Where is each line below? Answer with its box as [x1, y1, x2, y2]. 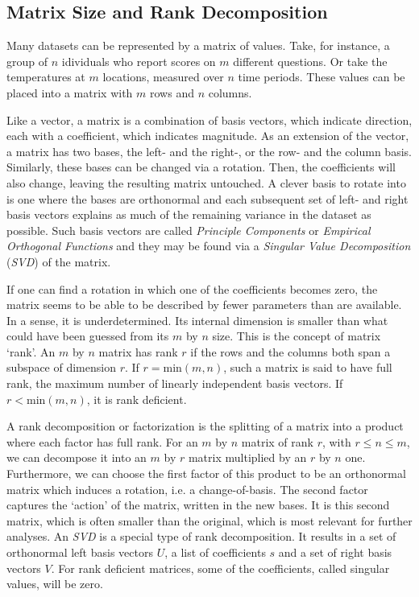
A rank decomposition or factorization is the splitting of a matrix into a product [6, 418, 404, 434]
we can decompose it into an [6, 449, 147, 466]
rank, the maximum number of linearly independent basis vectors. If [6, 375, 343, 392]
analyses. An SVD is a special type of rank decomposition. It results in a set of [6, 528, 396, 545]
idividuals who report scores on [61, 52, 216, 69]
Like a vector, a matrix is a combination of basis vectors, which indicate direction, [6, 111, 413, 128]
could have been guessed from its [6, 327, 169, 344]
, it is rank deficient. [86, 390, 187, 407]
